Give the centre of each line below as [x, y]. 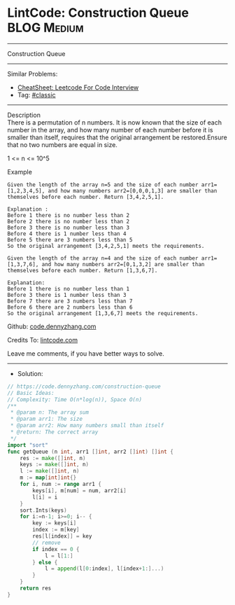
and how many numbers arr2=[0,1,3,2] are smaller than [123, 264]
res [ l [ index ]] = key [62, 536]
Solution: [30, 373]
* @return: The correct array [54, 432]
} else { [45, 562]
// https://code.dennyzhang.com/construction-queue [84, 387]
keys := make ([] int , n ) [55, 465]
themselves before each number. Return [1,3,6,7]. [83, 270]
